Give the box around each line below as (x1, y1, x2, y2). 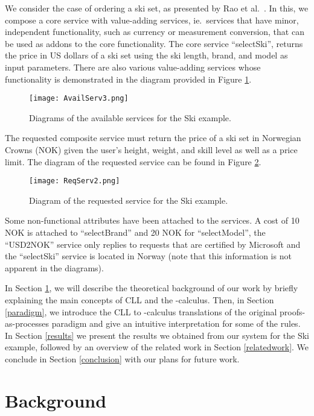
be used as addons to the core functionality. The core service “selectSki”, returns (5, 37, 303, 49)
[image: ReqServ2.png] (29, 177, 120, 186)
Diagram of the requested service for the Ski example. (29, 194, 228, 206)
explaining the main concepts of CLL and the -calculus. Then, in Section (5, 294, 274, 306)
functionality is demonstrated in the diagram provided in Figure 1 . (5, 72, 252, 85)
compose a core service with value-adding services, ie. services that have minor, (5, 13, 299, 26)
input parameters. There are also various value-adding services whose (5, 60, 261, 73)
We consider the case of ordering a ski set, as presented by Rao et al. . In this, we (5, 2, 309, 14)
